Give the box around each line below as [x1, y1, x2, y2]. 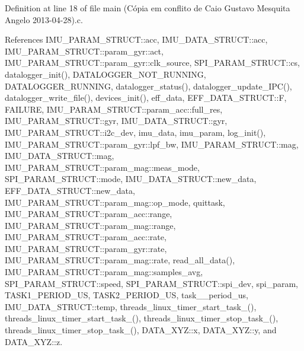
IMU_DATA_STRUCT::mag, [5, 149, 114, 162]
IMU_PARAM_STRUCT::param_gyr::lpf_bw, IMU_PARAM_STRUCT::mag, [5, 138, 299, 150]
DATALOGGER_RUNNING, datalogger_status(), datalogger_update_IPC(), [5, 79, 292, 92]
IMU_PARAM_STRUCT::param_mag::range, [5, 219, 176, 231]
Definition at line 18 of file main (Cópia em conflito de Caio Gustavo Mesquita [5, 2, 290, 14]
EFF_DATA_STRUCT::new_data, [5, 184, 135, 196]
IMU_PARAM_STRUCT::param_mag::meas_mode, [5, 161, 200, 173]
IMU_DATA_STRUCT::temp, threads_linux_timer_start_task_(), [5, 300, 257, 312]
